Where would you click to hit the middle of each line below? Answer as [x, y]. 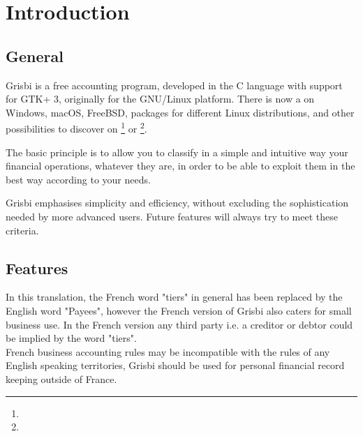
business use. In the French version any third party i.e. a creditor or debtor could [179, 324]
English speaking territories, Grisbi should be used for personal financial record [175, 365]
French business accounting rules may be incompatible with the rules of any [168, 351]
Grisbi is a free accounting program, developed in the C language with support [174, 85]
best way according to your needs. [78, 179]
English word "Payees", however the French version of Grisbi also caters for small [179, 310]
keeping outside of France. [61, 378]
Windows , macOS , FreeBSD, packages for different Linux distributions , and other [180, 112]
